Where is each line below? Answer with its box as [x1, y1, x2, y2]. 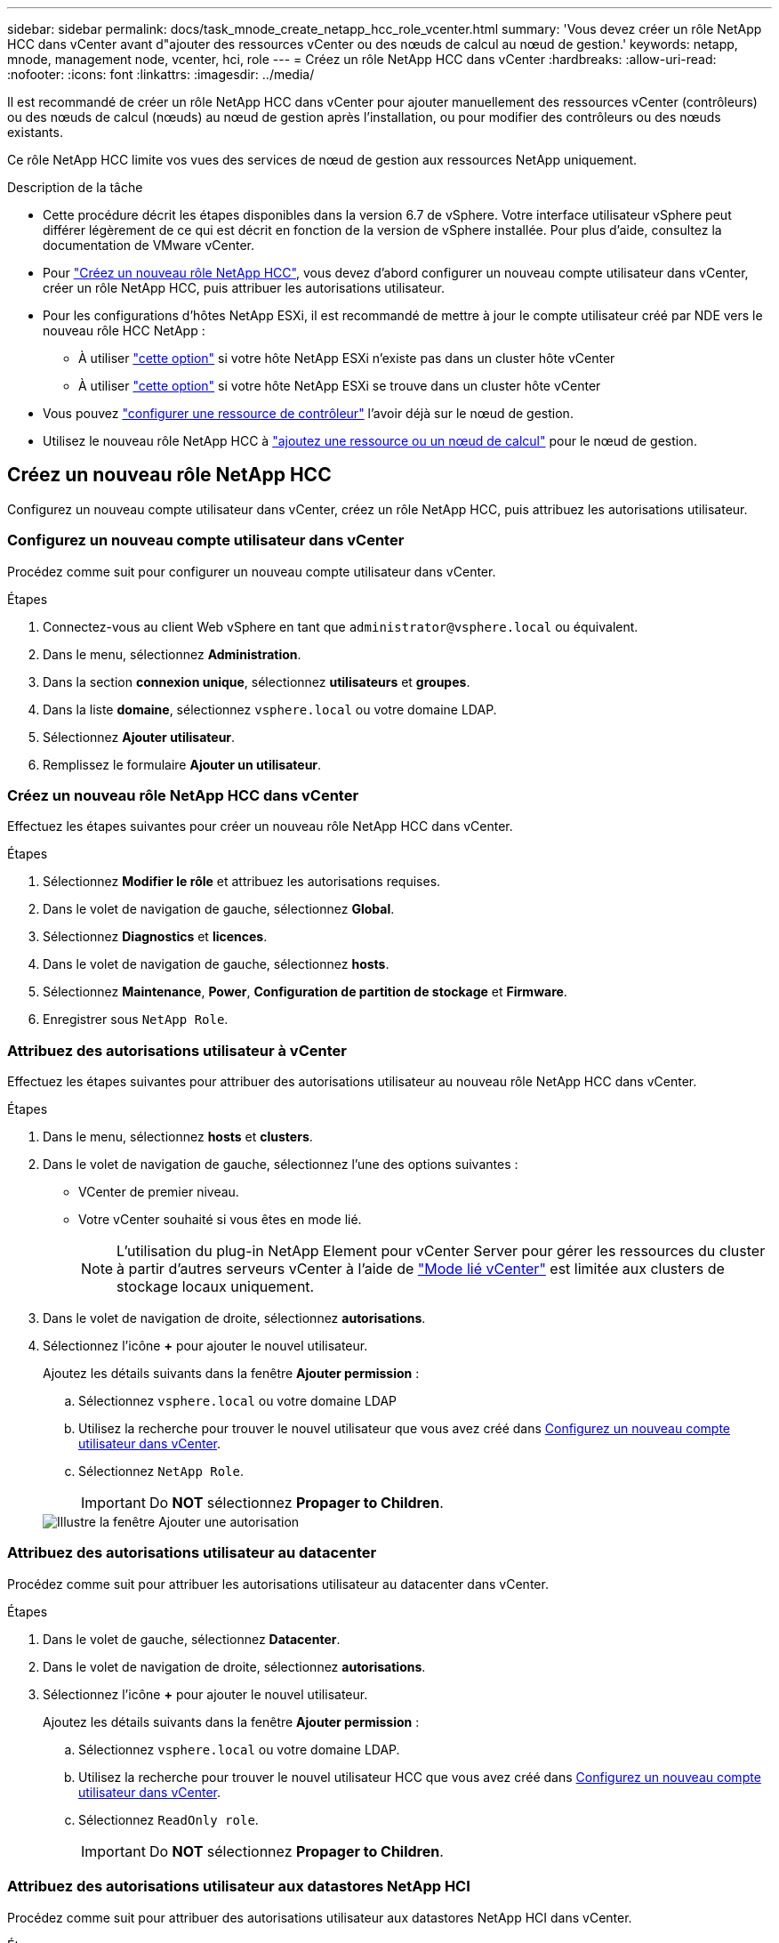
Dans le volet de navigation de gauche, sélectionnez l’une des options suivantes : [43, 1157, 518, 1173]
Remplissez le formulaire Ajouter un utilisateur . [43, 756, 322, 772]
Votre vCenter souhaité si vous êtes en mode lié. [78, 1212, 362, 1228]
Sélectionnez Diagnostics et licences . [43, 929, 268, 945]
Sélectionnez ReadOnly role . [78, 1811, 259, 1827]
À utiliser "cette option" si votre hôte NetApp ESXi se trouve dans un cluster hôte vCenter [78, 378, 601, 393]
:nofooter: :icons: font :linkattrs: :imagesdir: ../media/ [7, 67, 315, 82]
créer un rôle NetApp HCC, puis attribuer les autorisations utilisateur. [43, 280, 445, 295]
